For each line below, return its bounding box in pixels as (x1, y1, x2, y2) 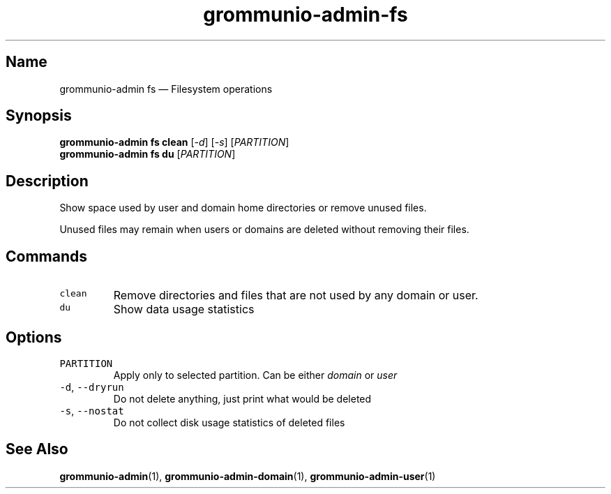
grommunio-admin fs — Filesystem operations (59, 82, 273, 95)
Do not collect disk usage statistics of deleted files (113, 416, 345, 428)
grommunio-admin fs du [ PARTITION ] (59, 148, 236, 160)
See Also (6, 440, 68, 458)
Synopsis (6, 107, 72, 125)
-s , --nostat (59, 404, 124, 417)
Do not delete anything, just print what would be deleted (113, 392, 372, 405)
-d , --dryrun (59, 380, 124, 393)
